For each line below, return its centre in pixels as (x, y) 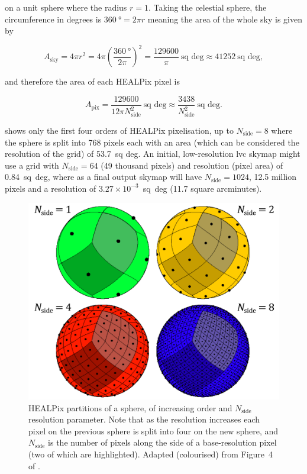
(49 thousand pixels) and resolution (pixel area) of (192, 165)
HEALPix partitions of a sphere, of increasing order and (130, 407)
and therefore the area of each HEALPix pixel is (92, 81)
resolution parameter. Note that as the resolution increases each (144, 419)
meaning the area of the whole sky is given (225, 19)
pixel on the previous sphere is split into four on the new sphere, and (153, 431)
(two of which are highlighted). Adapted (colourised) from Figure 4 (151, 454)
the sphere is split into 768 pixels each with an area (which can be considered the (152, 142)
